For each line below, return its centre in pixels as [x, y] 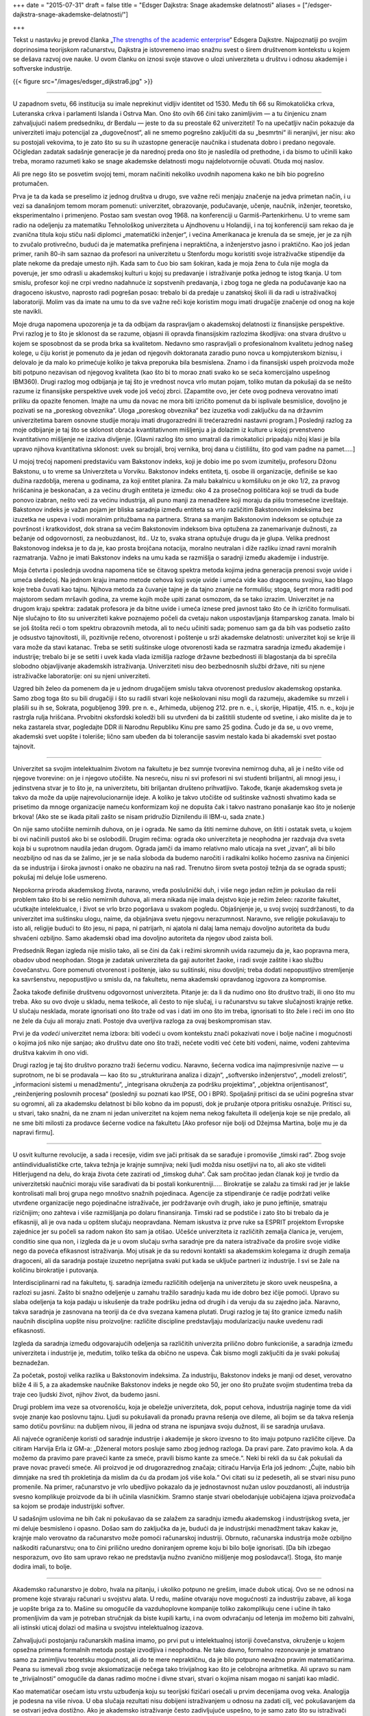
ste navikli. [28, 312]
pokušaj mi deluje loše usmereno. [60, 877]
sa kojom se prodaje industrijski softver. [69, 1506]
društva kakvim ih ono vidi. [51, 1052]
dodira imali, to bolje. [42, 1567]
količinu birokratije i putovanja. [56, 1271]
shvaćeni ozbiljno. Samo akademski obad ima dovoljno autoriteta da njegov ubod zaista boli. [143, 938]
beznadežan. [31, 1363]
